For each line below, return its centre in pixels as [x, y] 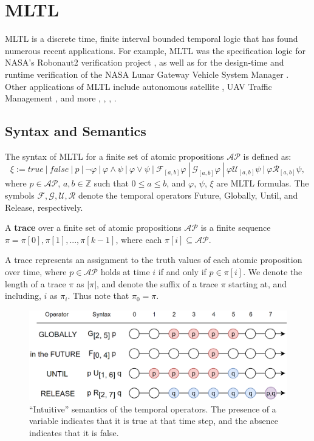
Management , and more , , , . [61, 98]
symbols [20, 195]
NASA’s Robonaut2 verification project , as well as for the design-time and [145, 62]
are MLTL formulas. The [263, 183]
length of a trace [36, 283]
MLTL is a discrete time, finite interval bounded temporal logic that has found [152, 39]
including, [23, 296]
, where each [139, 239]
